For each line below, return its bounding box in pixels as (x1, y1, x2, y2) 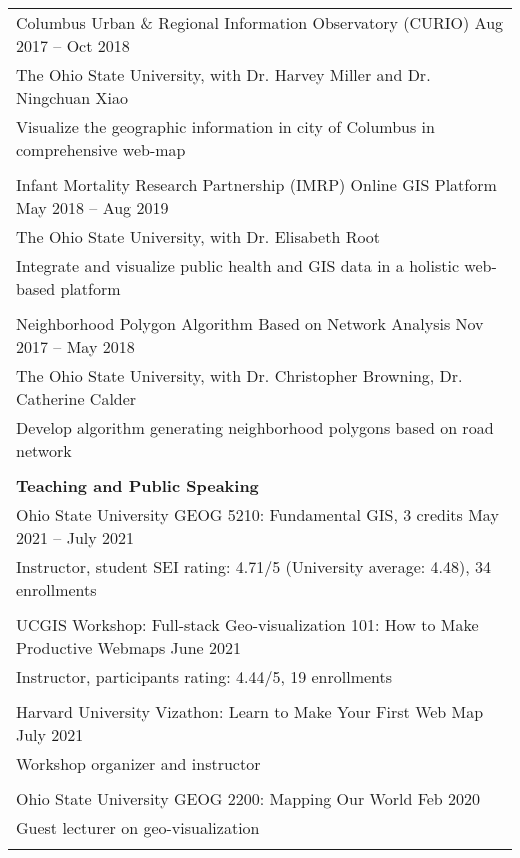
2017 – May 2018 (16, 335, 135, 358)
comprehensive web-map (16, 138, 186, 161)
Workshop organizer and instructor (16, 752, 261, 775)
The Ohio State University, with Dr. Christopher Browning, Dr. (16, 364, 463, 387)
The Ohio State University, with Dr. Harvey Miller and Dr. (16, 63, 431, 86)
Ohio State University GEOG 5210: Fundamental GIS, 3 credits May (16, 503, 499, 526)
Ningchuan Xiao (16, 86, 129, 109)
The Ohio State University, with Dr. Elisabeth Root (16, 225, 381, 248)
